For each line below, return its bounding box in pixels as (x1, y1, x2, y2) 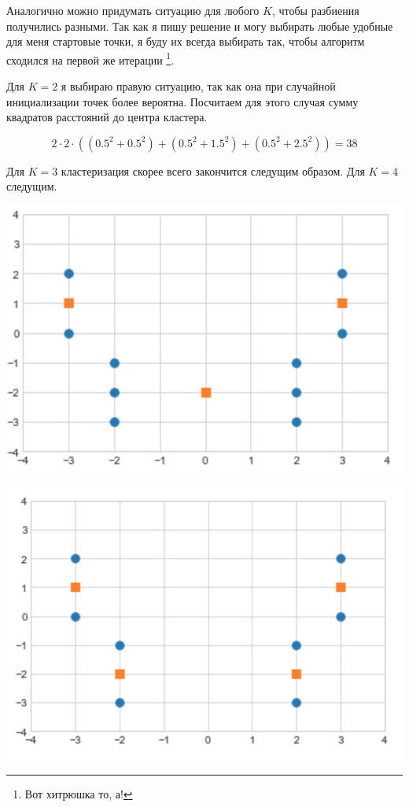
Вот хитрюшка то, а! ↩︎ (24, 786, 133, 802)
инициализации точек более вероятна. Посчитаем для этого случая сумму (6, 93, 359, 109)
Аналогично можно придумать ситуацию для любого (6, 2, 260, 18)
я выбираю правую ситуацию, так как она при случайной (61, 78, 336, 94)
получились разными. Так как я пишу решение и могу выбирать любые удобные (6, 17, 393, 34)
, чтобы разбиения (271, 2, 359, 18)
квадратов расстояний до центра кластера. (6, 109, 208, 125)
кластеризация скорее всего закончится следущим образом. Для (61, 162, 365, 179)
